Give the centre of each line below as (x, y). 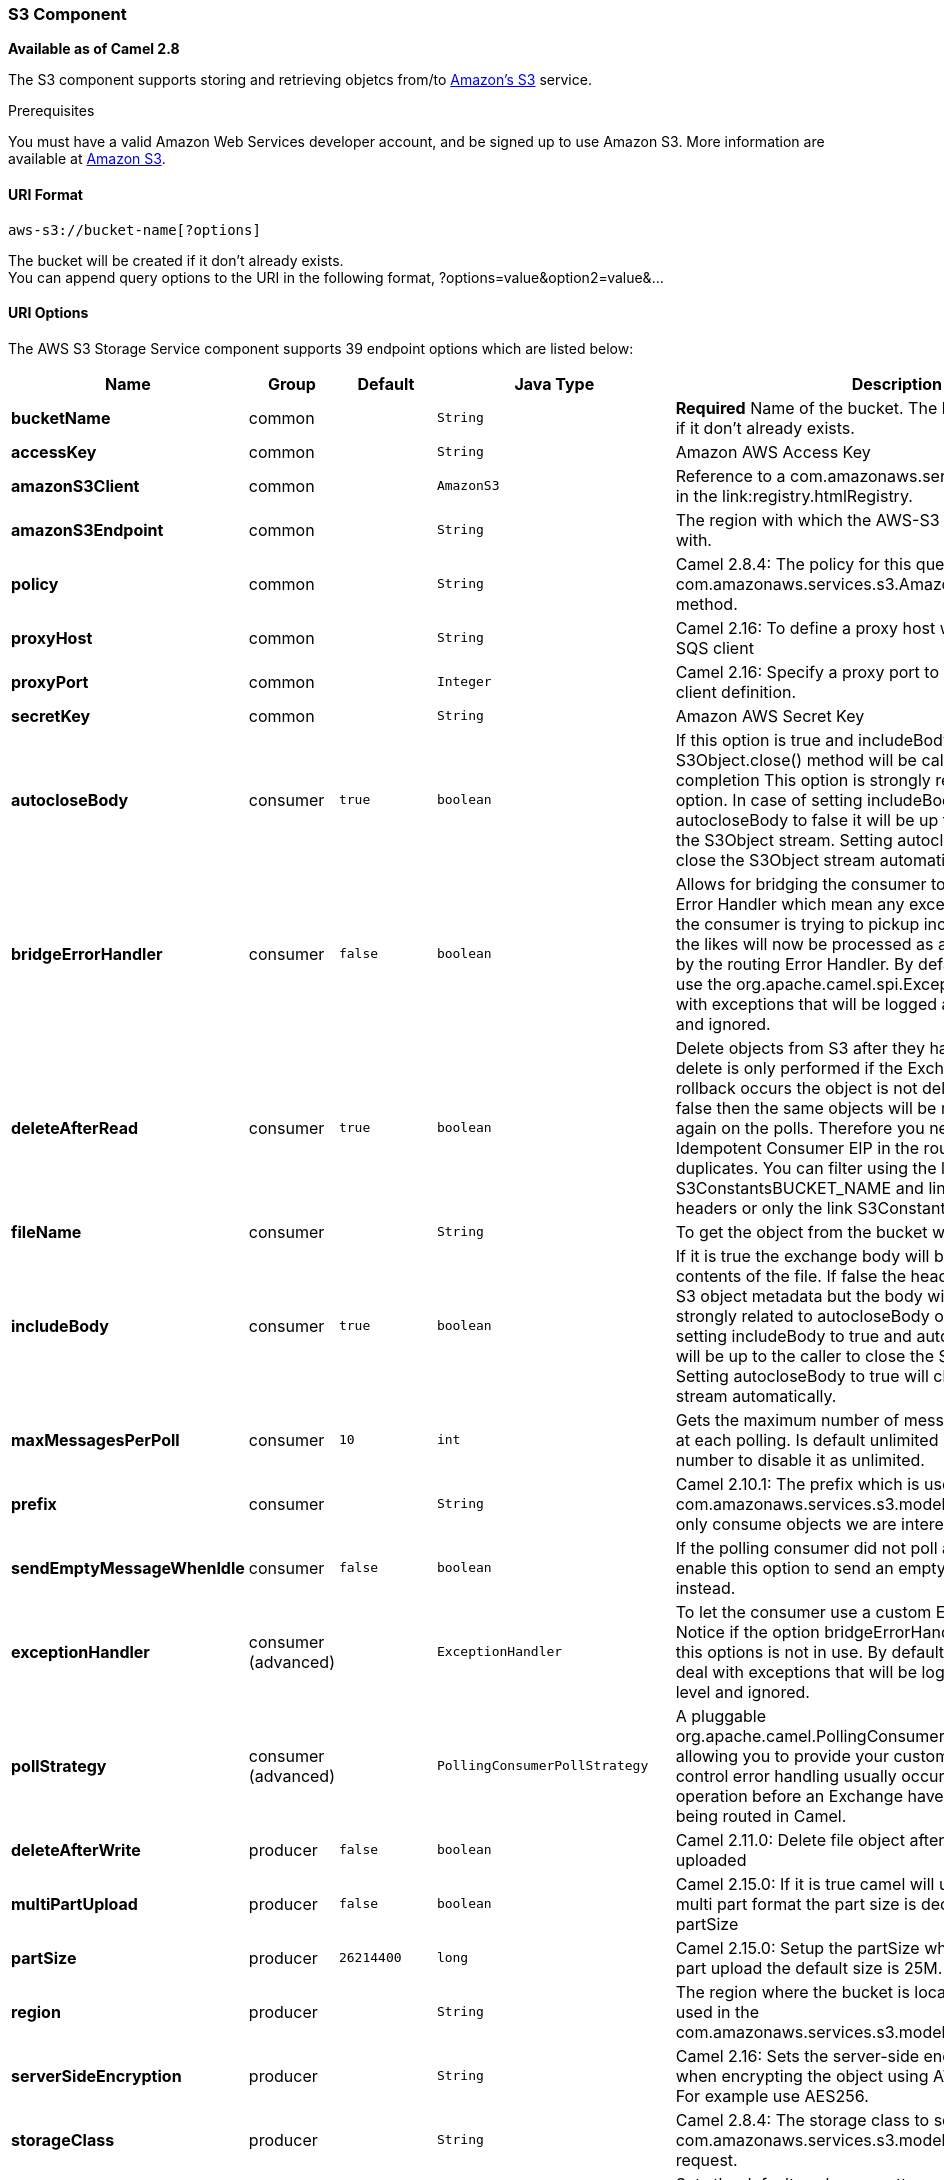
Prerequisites (51, 111)
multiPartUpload (74, 1903)
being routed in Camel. (761, 1815)
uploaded (711, 1859)
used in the (717, 2011)
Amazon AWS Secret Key (770, 715)
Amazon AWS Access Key (773, 451)
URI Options (48, 313)
